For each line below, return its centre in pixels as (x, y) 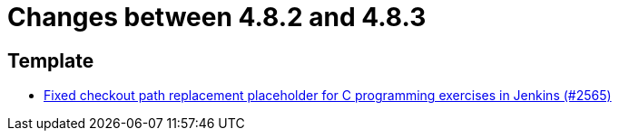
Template (51, 60)
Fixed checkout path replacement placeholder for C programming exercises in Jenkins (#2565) (328, 96)
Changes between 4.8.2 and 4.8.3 (217, 17)
